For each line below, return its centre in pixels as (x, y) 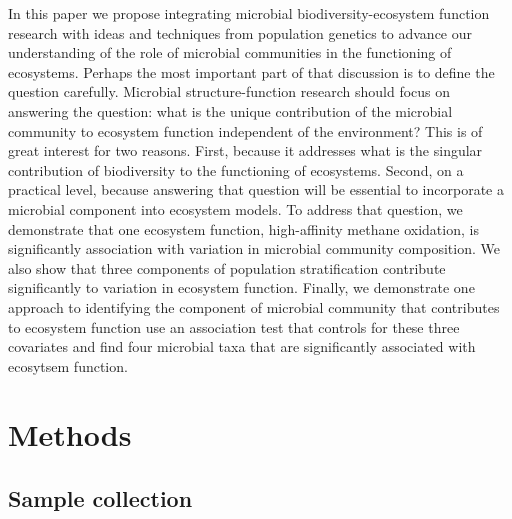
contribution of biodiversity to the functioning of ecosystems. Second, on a (236, 169)
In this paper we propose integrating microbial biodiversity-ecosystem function (249, 13)
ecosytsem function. (68, 365)
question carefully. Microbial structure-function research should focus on (229, 91)
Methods (70, 434)
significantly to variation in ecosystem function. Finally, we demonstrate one (241, 287)
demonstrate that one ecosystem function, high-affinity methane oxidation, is (243, 228)
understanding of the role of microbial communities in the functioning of (230, 52)
